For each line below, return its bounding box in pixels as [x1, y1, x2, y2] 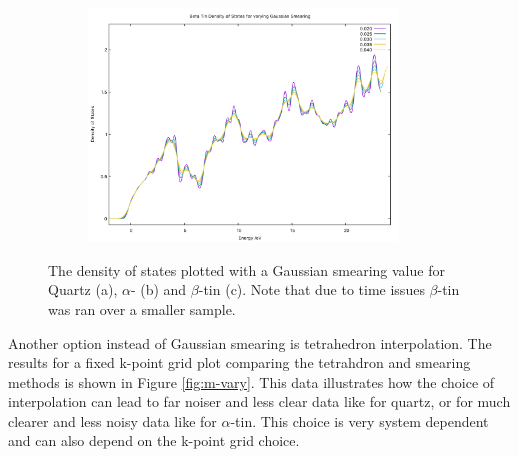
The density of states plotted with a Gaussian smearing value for [48, 259, 445, 280]
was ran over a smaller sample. [48, 298, 236, 319]
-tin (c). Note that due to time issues [198, 279, 425, 300]
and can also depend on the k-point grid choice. [8, 430, 300, 451]
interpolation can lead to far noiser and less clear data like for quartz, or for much [8, 391, 511, 412]
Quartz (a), [48, 279, 118, 300]
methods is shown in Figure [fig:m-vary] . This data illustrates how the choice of [8, 371, 495, 392]
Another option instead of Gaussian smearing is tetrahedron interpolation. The [8, 332, 492, 353]
